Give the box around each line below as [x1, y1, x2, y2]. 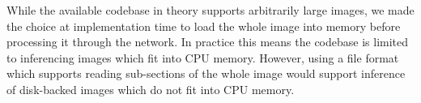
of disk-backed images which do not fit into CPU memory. [6, 80, 295, 97]
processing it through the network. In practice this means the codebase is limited [6, 33, 409, 50]
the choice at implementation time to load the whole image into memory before [6, 17, 401, 34]
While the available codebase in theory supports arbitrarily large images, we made [6, 2, 415, 18]
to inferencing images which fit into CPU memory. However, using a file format [6, 49, 399, 66]
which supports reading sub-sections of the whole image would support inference [6, 65, 406, 82]
